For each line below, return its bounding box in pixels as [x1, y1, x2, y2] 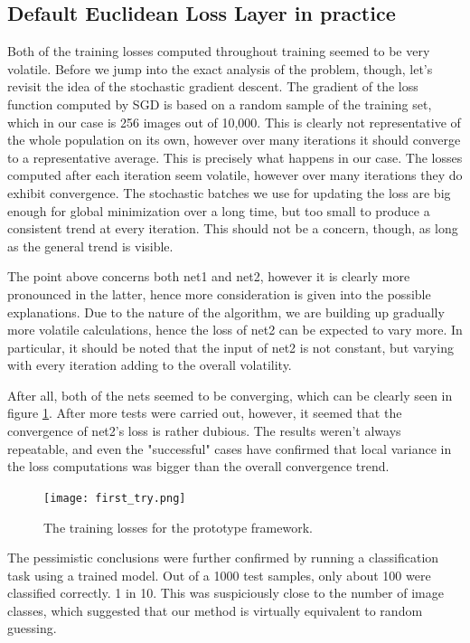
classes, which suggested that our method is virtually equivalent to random [7, 600, 423, 619]
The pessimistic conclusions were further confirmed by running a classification [7, 548, 439, 567]
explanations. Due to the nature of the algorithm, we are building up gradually [7, 302, 445, 321]
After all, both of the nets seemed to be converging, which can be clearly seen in [7, 385, 453, 404]
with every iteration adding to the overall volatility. [7, 355, 292, 374]
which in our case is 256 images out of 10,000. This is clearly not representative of [7, 112, 461, 131]
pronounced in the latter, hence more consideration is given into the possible [7, 284, 431, 303]
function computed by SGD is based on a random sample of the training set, [7, 94, 432, 113]
